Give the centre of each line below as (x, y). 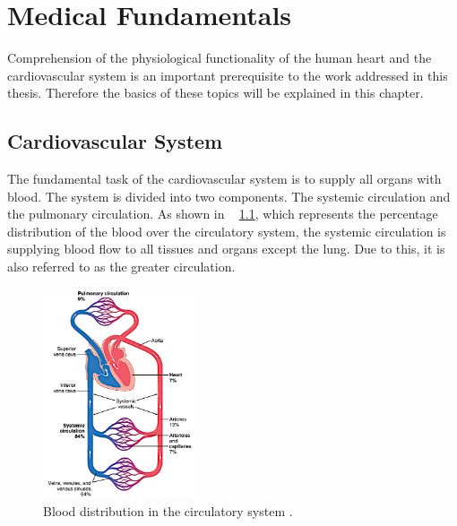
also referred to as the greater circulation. (121, 267)
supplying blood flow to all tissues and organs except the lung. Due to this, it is (226, 249)
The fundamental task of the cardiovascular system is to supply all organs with (224, 179)
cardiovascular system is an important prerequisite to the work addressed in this (228, 75)
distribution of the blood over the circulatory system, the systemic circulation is (227, 231)
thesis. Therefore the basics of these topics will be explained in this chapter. (216, 93)
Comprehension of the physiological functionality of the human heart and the (220, 58)
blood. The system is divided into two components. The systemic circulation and (229, 196)
